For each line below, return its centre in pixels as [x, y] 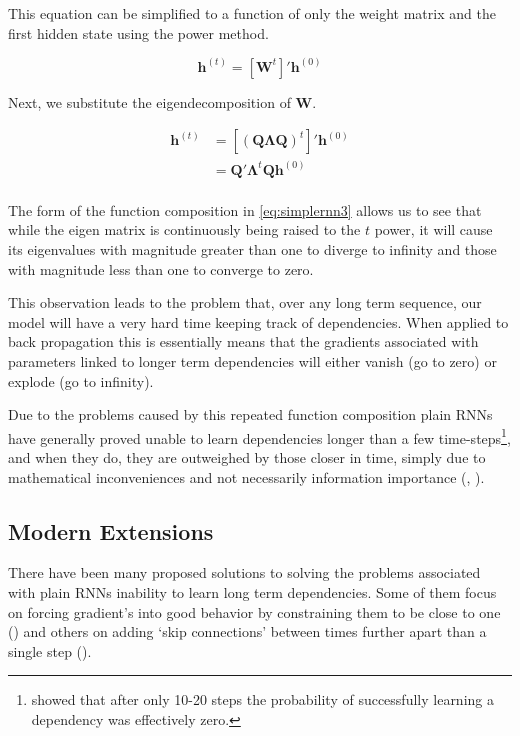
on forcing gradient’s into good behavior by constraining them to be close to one [254, 611]
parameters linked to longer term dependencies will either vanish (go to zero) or [252, 360]
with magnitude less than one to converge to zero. [161, 268]
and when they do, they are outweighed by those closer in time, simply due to [247, 456]
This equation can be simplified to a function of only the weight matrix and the [252, 13]
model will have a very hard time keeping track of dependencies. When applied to [258, 321]
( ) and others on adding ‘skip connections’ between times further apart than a [247, 631]
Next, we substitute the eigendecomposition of [149, 101]
